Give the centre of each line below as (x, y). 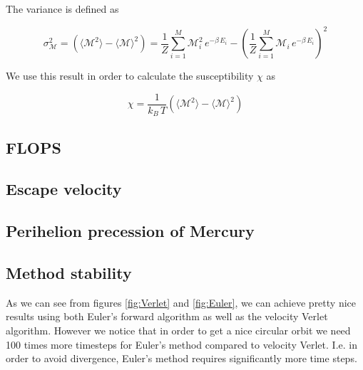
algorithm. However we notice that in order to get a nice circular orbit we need (178, 330)
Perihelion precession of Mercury (130, 231)
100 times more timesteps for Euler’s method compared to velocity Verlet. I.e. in (181, 344)
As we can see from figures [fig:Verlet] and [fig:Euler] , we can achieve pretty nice (181, 302)
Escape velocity (64, 189)
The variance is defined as (62, 9)
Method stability (69, 272)
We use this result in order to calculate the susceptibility (130, 76)
